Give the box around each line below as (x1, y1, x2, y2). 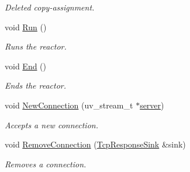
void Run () (5, 20, 47, 33)
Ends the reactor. (5, 79, 67, 92)
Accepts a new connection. (5, 118, 98, 131)
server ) (140, 99, 164, 111)
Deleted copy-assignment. (5, 1, 95, 13)
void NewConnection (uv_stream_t (5, 99, 133, 111)
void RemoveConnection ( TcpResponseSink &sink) (5, 138, 186, 150)
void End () (5, 59, 47, 72)
